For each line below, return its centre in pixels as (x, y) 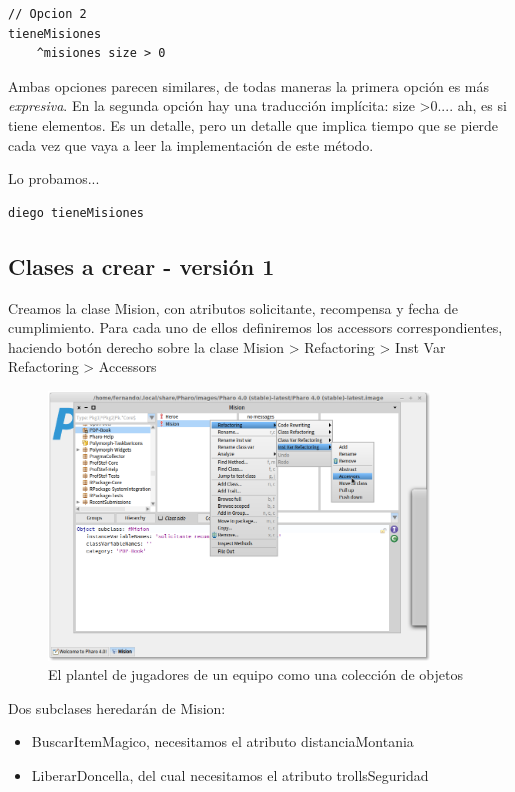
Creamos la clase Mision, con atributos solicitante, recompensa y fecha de (233, 307)
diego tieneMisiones (76, 212)
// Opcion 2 (47, 14)
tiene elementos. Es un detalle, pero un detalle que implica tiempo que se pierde (253, 124)
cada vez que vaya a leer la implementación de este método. (191, 144)
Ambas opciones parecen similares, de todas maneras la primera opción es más (249, 85)
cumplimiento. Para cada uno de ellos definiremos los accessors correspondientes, (255, 327)
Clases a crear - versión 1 (141, 265)
